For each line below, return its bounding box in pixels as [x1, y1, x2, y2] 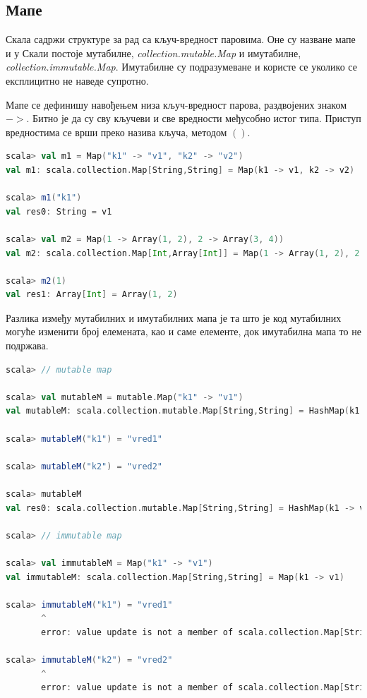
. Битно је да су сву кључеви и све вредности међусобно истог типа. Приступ [26, 111, 361, 126]
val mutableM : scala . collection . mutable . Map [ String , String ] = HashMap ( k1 [6, 406, 360, 416]
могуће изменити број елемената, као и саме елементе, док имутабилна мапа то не [6, 324, 361, 339]
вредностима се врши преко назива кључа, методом [6, 124, 227, 139]
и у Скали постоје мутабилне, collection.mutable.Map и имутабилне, [6, 45, 301, 60]
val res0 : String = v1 [6, 206, 112, 217]
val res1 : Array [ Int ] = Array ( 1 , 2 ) [6, 289, 178, 300]
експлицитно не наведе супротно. [6, 73, 149, 88]
